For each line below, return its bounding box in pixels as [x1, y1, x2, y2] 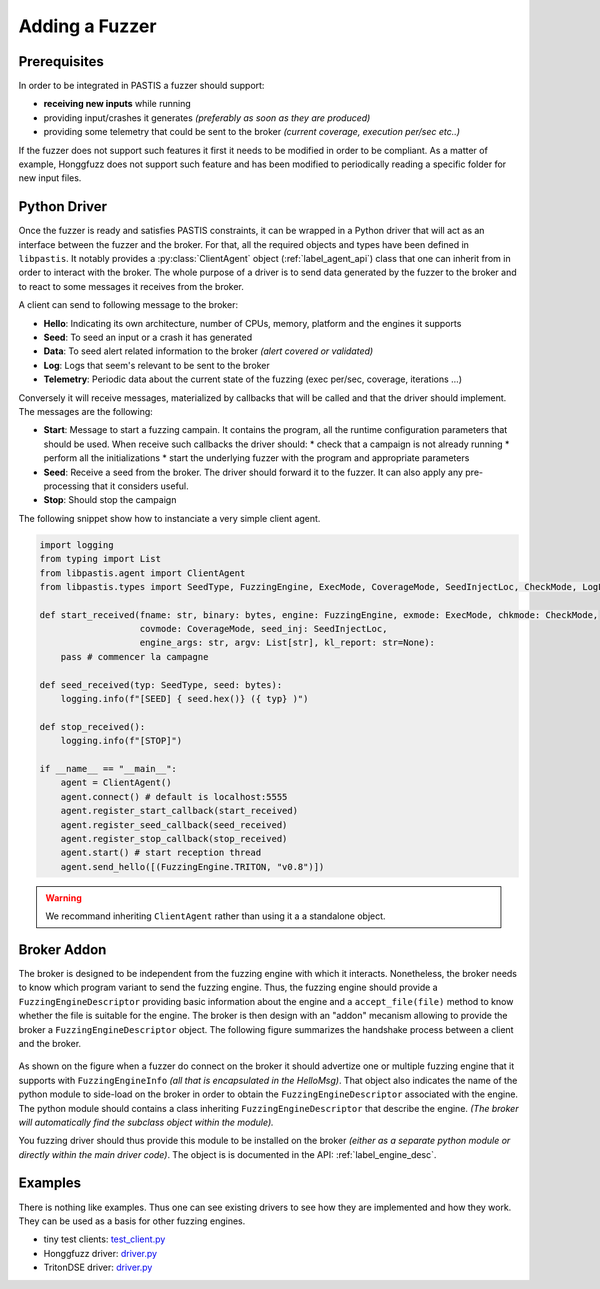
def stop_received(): [39, 721, 146, 732]
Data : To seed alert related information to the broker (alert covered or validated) [43, 345, 374, 357]
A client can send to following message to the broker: [18, 299, 239, 311]
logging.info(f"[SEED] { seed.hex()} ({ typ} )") [60, 693, 309, 705]
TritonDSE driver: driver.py [43, 1261, 153, 1274]
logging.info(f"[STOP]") [60, 735, 183, 747]
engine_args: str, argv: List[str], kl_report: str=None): [139, 637, 435, 649]
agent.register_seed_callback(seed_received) [60, 819, 288, 830]
